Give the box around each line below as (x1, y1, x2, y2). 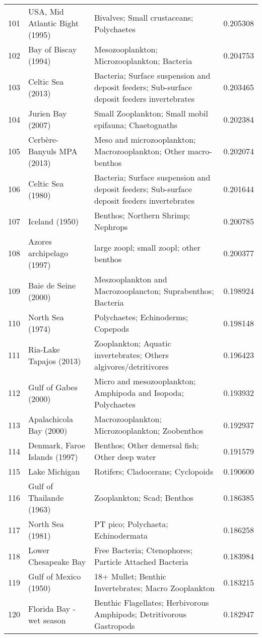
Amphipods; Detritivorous (94, 608, 186, 620)
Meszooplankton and (94, 273, 167, 285)
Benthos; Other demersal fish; (94, 439, 199, 451)
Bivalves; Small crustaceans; (94, 11, 193, 23)
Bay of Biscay (28, 43, 77, 55)
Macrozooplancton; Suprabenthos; (94, 285, 214, 297)
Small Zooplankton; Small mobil (94, 107, 208, 119)
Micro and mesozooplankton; (94, 375, 196, 387)
